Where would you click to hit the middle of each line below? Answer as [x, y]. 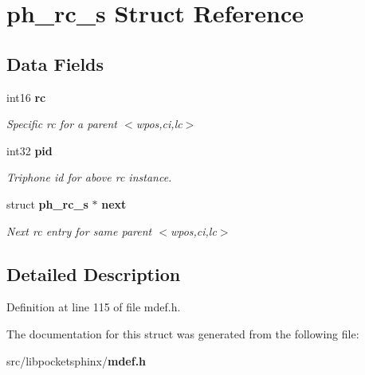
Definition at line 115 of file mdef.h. [94, 307]
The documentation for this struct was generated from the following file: [183, 333]
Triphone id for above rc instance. [89, 177]
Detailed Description [94, 273]
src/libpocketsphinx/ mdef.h [77, 360]
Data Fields [55, 63]
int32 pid [29, 150]
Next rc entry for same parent [79, 230]
